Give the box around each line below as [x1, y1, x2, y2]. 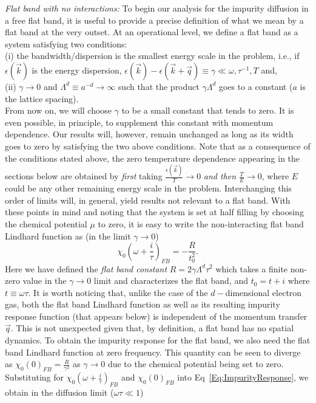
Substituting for [5, 371, 64, 384]
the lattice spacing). [5, 92, 79, 105]
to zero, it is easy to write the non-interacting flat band [98, 218, 304, 230]
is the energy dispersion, [32, 63, 122, 76]
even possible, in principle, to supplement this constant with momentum [5, 115, 274, 128]
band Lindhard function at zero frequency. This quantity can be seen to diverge [5, 345, 301, 358]
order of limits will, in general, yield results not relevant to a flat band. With [5, 193, 291, 206]
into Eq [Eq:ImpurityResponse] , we [177, 371, 309, 384]
